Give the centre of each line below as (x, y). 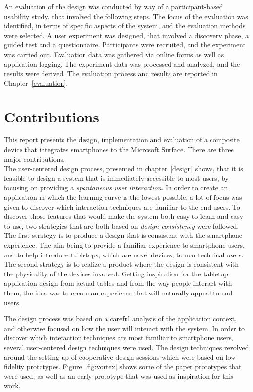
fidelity (14, 366)
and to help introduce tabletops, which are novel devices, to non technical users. (124, 254)
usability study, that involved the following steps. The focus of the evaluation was (126, 16)
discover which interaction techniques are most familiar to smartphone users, (119, 338)
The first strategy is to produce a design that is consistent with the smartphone (123, 235)
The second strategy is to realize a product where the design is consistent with (121, 264)
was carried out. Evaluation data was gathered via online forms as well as (114, 54)
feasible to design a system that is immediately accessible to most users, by (116, 178)
